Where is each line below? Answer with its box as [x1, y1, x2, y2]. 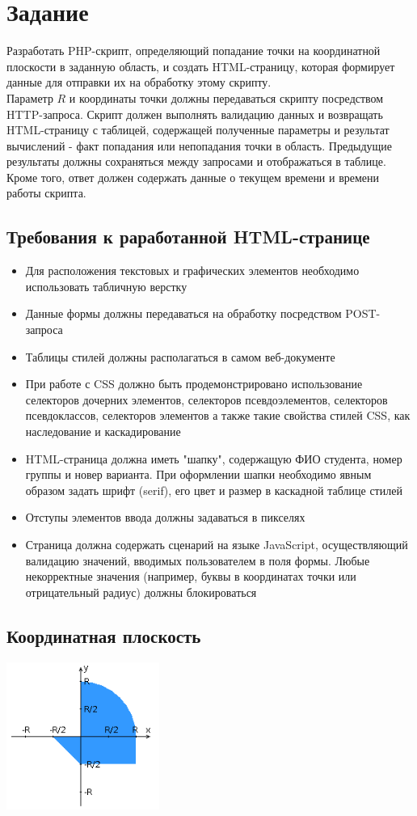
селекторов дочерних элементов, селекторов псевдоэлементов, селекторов [25, 391, 388, 408]
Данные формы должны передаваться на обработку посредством [25, 305, 342, 322]
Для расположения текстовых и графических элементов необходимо [25, 262, 360, 279]
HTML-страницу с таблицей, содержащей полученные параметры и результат [6, 121, 390, 138]
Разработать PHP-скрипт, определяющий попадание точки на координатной [6, 42, 381, 59]
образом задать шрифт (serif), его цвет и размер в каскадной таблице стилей [25, 481, 402, 498]
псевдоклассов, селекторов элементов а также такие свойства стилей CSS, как [25, 407, 411, 424]
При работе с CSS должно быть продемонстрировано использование [25, 375, 363, 392]
